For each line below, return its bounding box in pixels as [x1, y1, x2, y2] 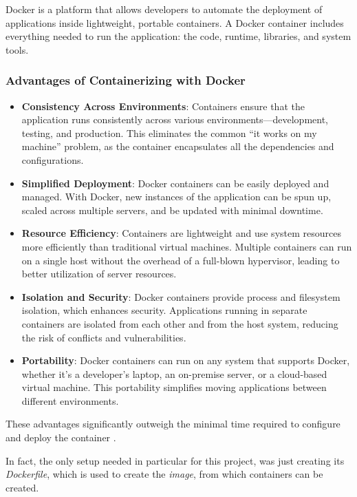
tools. [6, 42, 29, 56]
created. [6, 480, 39, 494]
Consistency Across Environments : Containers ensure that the [21, 98, 305, 113]
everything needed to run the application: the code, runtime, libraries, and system [6, 29, 351, 43]
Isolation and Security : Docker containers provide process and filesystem [21, 289, 340, 304]
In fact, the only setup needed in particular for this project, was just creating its [6, 453, 345, 467]
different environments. [21, 393, 119, 408]
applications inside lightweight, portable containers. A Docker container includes [6, 15, 344, 30]
